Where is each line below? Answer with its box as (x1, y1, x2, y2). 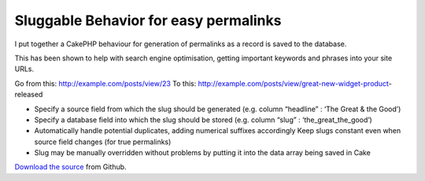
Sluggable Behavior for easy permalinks (14, 12, 282, 29)
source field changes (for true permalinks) (34, 137, 172, 147)
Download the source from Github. (14, 162, 127, 172)
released (14, 90, 43, 100)
